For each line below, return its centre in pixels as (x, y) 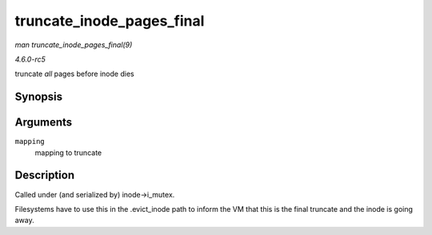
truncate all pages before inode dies (75, 74)
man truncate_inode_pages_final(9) (74, 45)
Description (45, 175)
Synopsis (39, 97)
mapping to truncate (68, 153)
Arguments (44, 123)
